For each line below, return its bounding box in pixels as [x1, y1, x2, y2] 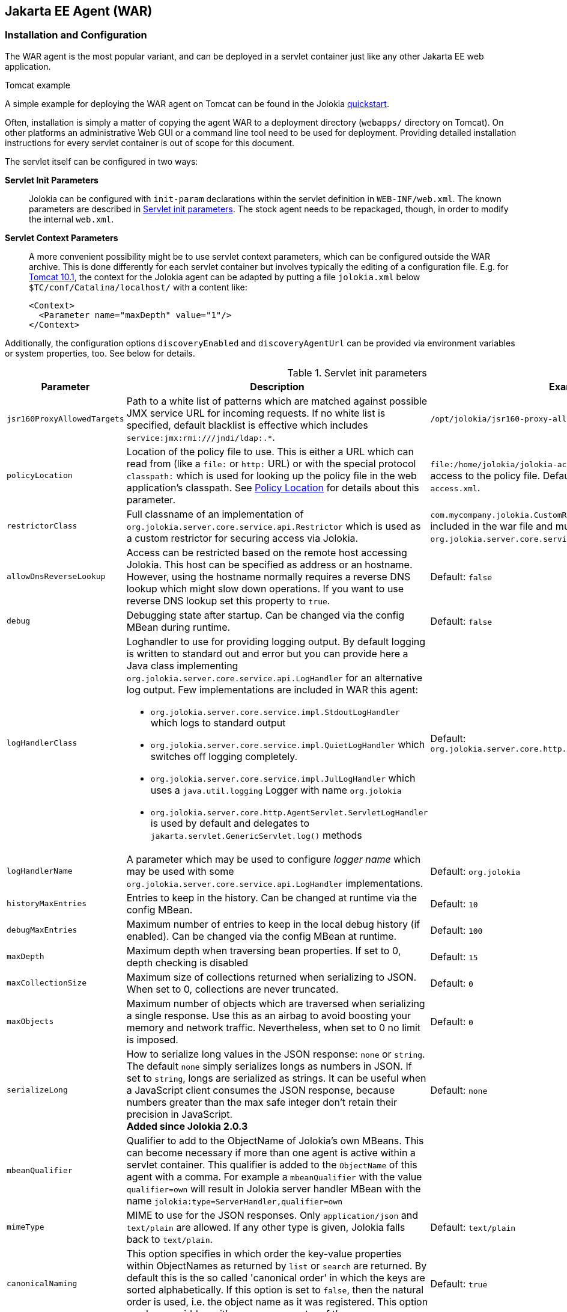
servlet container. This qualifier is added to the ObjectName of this [126, 1158, 417, 1171]
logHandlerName [7, 866, 73, 876]
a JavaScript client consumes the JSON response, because [126, 1084, 395, 1096]
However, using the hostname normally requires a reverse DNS [126, 570, 411, 583]
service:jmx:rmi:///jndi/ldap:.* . [126, 431, 275, 443]
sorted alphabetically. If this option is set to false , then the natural [126, 1283, 424, 1296]
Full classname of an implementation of [126, 507, 304, 520]
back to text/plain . [126, 1233, 213, 1245]
